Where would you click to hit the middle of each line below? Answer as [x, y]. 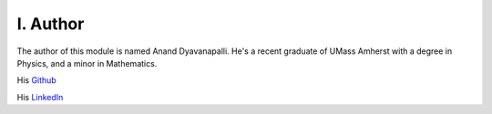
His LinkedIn [40, 97]
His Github [36, 80]
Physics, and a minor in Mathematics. [87, 63]
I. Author [51, 24]
